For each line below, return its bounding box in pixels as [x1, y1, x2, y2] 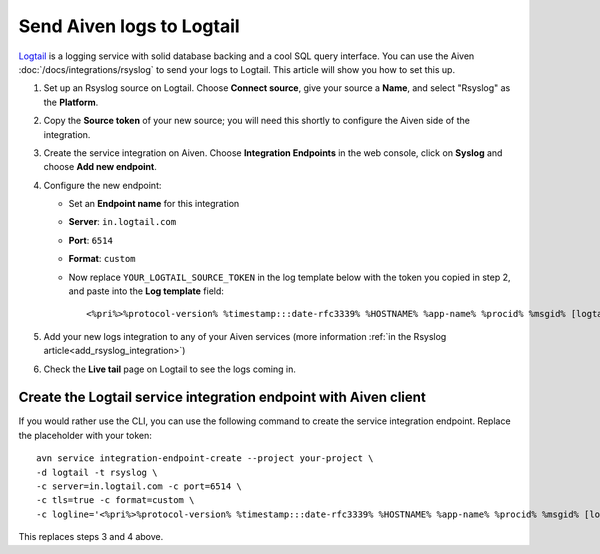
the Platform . [43, 96, 99, 108]
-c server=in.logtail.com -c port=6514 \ [36, 481, 242, 492]
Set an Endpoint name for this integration [68, 198, 240, 210]
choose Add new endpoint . [43, 161, 157, 173]
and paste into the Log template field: [68, 285, 225, 297]
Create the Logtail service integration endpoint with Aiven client [18, 389, 427, 406]
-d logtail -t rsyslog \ [36, 466, 158, 478]
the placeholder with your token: [18, 429, 152, 441]
